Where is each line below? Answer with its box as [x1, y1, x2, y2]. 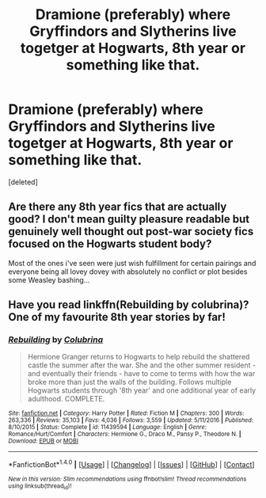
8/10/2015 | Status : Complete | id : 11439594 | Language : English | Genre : [8, 424, 207, 431]
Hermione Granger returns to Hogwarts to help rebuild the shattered [27, 352, 250, 362]
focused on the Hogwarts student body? [8, 238, 212, 251]
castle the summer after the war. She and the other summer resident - [27, 360, 256, 370]
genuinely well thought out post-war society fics [8, 225, 254, 238]
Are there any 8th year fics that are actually [8, 200, 227, 214]
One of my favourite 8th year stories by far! [8, 310, 226, 324]
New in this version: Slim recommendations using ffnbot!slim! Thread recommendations [8, 475, 247, 484]
